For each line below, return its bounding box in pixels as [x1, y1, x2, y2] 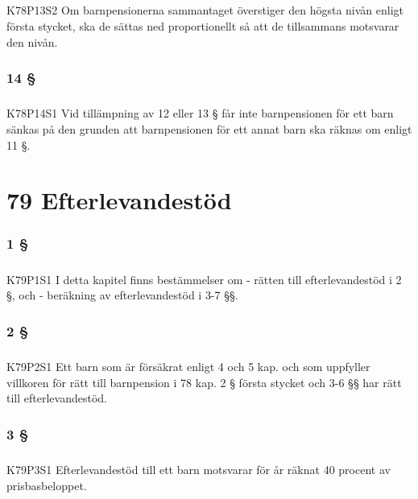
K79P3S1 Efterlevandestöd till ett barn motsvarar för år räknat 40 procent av [6, 461, 391, 478]
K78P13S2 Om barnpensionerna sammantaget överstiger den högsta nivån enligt [6, 2, 404, 19]
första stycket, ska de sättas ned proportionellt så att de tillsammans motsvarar [6, 17, 399, 34]
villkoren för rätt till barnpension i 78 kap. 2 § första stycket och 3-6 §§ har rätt [6, 373, 402, 390]
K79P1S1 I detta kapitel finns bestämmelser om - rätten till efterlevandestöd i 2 [6, 270, 402, 287]
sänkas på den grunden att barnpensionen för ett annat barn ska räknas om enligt [6, 120, 412, 137]
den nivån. [6, 33, 58, 50]
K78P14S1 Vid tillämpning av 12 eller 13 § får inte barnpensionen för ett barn [6, 105, 394, 122]
